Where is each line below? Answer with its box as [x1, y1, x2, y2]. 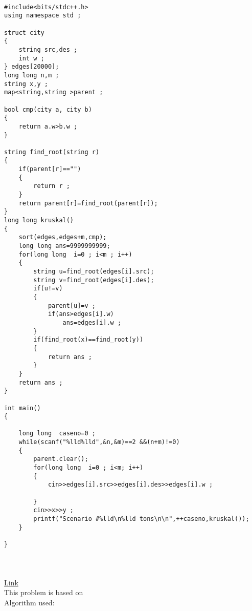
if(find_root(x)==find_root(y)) [33, 336, 144, 344]
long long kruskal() [4, 217, 74, 224]
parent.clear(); [33, 455, 88, 463]
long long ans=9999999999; [18, 242, 110, 250]
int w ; [18, 54, 44, 62]
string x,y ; [4, 80, 48, 88]
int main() [4, 404, 41, 412]
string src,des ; [18, 46, 78, 53]
